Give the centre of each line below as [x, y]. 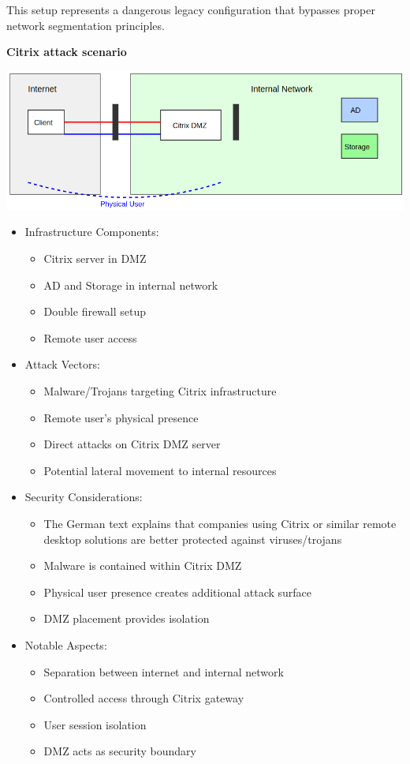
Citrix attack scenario [67, 52]
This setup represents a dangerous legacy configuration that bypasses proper [191, 9]
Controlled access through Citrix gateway [144, 698]
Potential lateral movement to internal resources [160, 470]
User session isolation [95, 724]
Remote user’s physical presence [121, 417]
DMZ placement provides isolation [127, 618]
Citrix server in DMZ [95, 258]
